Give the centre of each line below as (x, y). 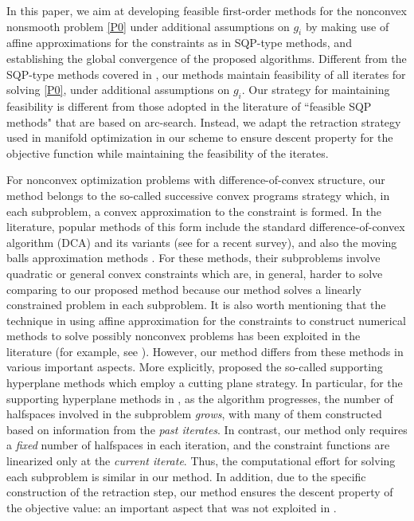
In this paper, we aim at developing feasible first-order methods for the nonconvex (207, 10)
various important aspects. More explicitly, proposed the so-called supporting (195, 367)
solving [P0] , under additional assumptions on (118, 90)
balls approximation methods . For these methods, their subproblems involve (193, 258)
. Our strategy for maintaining (316, 90)
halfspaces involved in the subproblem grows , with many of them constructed (194, 414)
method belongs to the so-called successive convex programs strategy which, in (198, 195)
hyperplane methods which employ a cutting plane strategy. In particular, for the (205, 383)
